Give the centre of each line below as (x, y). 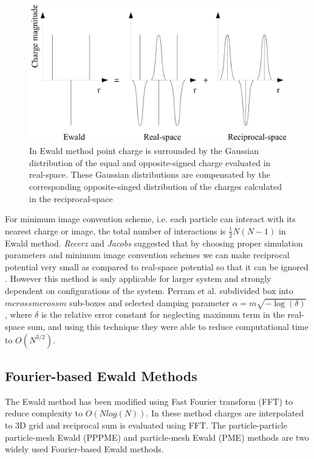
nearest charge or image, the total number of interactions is (115, 230)
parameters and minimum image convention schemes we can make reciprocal (147, 255)
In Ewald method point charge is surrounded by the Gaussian (144, 151)
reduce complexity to (44, 413)
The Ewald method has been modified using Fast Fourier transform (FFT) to (149, 401)
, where (19, 314)
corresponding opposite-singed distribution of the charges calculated (155, 187)
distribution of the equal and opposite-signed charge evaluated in (150, 162)
